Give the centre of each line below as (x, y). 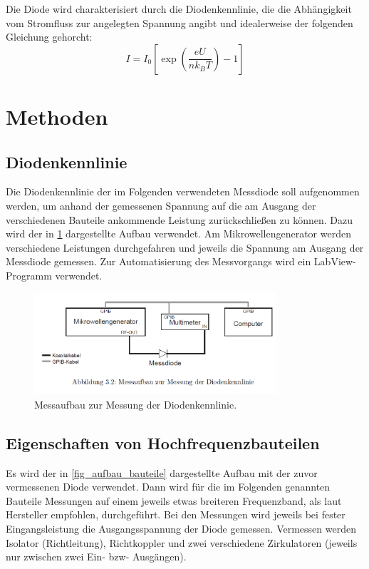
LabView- (335, 261)
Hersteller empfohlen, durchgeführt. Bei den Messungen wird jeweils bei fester (176, 514)
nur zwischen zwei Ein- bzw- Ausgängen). (96, 557)
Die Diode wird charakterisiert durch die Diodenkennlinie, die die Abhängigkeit (179, 9)
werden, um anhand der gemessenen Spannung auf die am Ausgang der (161, 205)
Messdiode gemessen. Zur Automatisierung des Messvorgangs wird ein (158, 261)
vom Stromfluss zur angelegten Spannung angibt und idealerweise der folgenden (180, 22)
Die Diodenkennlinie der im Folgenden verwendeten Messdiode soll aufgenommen (183, 191)
